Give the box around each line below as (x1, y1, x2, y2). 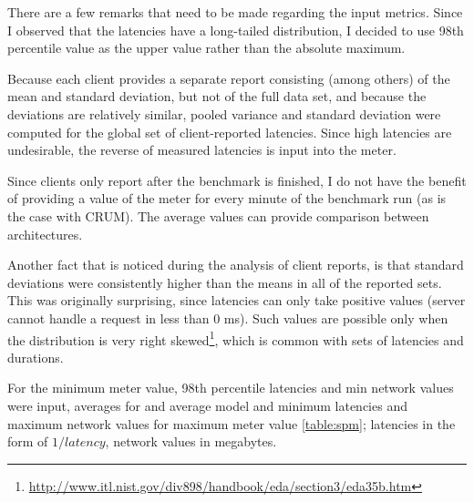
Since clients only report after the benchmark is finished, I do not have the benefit (7, 170, 467, 190)
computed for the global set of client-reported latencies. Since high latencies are (7, 122, 452, 141)
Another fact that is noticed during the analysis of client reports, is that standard (7, 255, 464, 274)
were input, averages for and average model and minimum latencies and (7, 395, 407, 415)
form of (7, 432, 48, 451)
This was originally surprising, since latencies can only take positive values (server (7, 291, 466, 310)
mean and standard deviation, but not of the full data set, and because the (7, 87, 427, 106)
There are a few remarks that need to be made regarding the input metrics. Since (7, 3, 463, 21)
